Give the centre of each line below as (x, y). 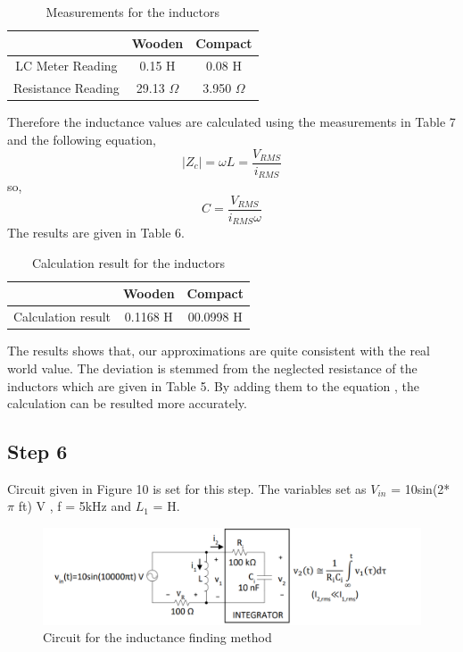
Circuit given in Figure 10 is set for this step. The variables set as (187, 488)
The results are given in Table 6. (96, 233)
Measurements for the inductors (132, 12)
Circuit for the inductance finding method (157, 637)
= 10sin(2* (421, 488)
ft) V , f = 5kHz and (75, 506)
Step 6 (37, 451)
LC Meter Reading (66, 66)
